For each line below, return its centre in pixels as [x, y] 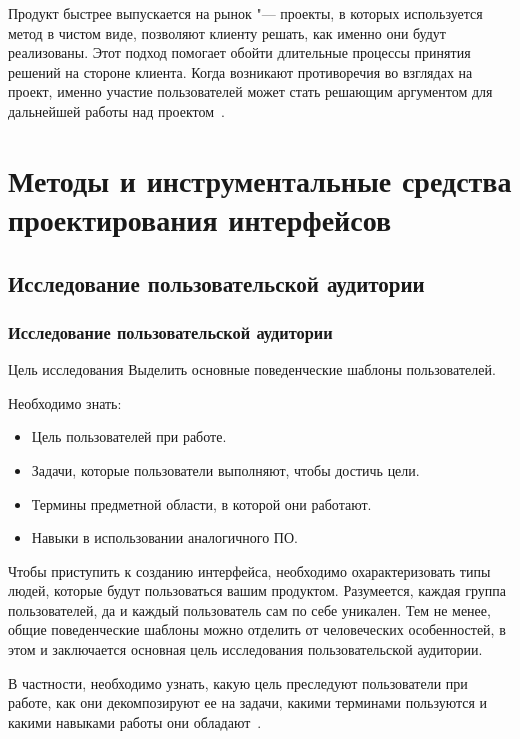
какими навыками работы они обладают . [135, 721]
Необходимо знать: [65, 402]
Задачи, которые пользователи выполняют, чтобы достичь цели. [225, 469]
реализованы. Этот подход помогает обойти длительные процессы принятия [239, 52]
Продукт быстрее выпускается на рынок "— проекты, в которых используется [245, 13]
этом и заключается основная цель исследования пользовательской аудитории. [245, 649]
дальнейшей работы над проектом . [116, 110]
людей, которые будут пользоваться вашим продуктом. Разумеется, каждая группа [257, 590]
